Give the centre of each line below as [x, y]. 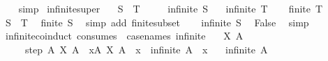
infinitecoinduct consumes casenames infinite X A [124, 36]
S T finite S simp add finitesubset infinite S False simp [157, 22]
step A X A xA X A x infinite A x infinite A [146, 49]
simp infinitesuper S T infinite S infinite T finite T [171, 8]
